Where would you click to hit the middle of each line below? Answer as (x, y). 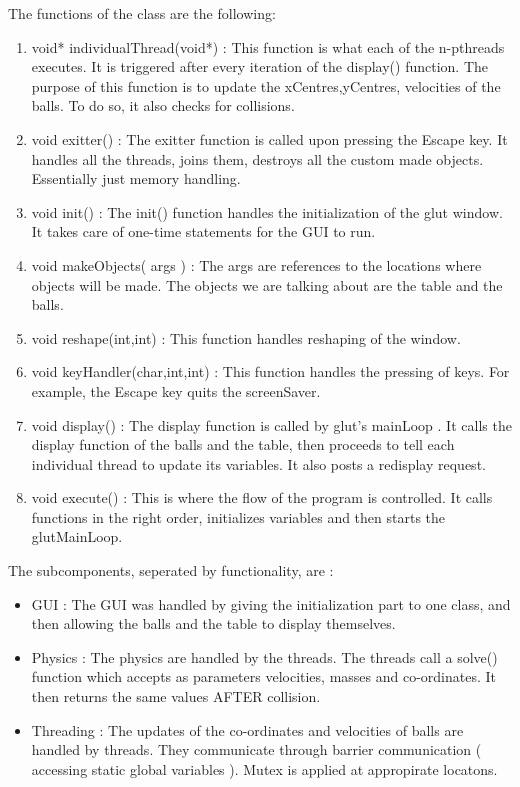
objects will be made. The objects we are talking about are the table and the (267, 284)
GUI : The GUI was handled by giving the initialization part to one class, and (271, 603)
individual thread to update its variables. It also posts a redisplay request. (258, 463)
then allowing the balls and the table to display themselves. (213, 623)
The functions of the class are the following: (142, 13)
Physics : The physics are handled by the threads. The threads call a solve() (264, 656)
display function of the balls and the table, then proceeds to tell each (243, 444)
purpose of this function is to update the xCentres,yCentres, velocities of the (266, 85)
